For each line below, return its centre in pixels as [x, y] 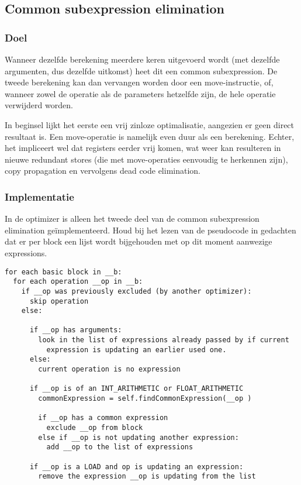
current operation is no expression [109, 369]
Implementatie [39, 196]
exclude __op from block [95, 428]
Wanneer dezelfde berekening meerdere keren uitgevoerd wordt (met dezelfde [142, 59]
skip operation [59, 301]
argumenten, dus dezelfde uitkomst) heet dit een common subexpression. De [141, 70]
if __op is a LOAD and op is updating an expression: [136, 467]
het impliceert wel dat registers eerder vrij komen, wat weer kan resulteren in [143, 148]
